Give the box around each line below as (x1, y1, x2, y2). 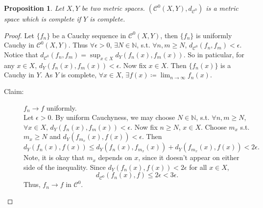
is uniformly (196, 30, 232, 40)
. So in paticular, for (183, 49, 244, 59)
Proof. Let (4, 30, 34, 40)
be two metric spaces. (81, 3, 145, 13)
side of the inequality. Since (24, 162, 106, 172)
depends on (98, 152, 132, 162)
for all (189, 162, 207, 172)
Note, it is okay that (24, 152, 85, 162)
